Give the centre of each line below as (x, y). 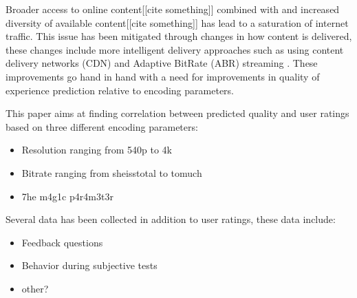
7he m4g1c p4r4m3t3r (67, 196)
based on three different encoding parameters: (102, 126)
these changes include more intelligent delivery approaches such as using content (175, 49)
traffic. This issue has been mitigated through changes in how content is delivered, (179, 36)
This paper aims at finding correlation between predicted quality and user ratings (177, 113)
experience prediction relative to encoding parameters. (120, 90)
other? (35, 288)
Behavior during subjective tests (89, 265)
